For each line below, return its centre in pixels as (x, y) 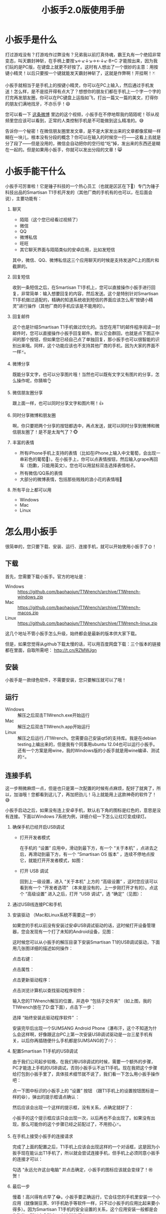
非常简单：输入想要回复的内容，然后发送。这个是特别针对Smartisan (90, 293)
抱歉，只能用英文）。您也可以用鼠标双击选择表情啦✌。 (83, 465)
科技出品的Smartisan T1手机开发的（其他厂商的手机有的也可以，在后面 (77, 192)
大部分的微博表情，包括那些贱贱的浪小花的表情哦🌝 (71, 479)
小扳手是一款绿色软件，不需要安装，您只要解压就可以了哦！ (66, 680)
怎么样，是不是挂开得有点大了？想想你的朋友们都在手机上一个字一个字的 (87, 91)
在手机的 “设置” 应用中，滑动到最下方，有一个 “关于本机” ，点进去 (87, 848)
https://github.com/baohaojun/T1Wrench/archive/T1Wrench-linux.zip (87, 623)
